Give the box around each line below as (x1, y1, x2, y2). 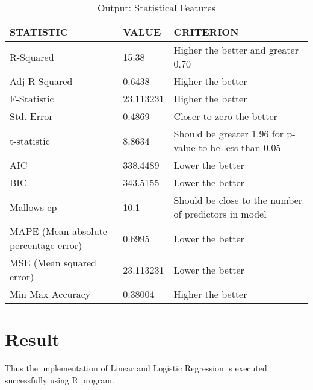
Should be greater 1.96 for (173, 127, 284, 140)
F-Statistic (10, 92, 54, 105)
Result (5, 327, 60, 351)
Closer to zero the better (173, 109, 277, 123)
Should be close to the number (173, 193, 303, 207)
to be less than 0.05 (198, 140, 281, 154)
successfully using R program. (5, 373, 114, 386)
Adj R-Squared (10, 74, 73, 88)
